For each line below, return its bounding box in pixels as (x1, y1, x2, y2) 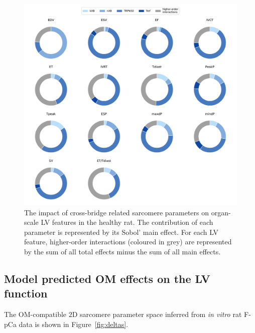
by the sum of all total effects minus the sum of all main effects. (24, 246, 221, 257)
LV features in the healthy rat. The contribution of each (41, 217, 213, 227)
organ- (211, 207, 231, 217)
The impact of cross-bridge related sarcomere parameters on (24, 207, 209, 217)
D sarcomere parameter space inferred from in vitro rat (72, 309, 242, 319)
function (4, 285, 48, 301)
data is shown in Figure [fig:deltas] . (19, 318, 129, 329)
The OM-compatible (4, 309, 67, 319)
